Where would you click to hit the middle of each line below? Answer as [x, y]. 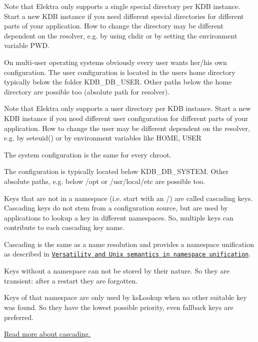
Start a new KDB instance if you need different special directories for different [124, 16]
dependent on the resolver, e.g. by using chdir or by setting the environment [121, 35]
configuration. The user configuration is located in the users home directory [120, 72]
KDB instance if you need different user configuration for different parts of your [126, 118]
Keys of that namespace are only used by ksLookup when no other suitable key [125, 297]
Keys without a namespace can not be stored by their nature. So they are [117, 271]
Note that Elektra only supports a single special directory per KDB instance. [122, 6]
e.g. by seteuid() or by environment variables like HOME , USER [103, 138]
